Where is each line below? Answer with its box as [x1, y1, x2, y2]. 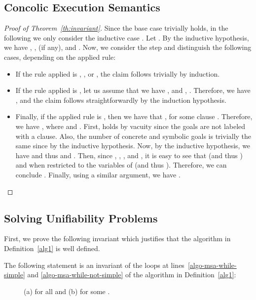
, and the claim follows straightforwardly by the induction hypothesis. [15, 94, 226, 105]
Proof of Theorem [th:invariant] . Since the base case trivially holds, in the [4, 23, 228, 33]
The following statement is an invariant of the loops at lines [4, 259, 184, 270]
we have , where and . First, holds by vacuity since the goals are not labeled [15, 121, 246, 131]
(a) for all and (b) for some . [24, 286, 110, 296]
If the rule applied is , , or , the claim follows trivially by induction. [15, 68, 220, 79]
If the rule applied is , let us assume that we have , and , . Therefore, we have [15, 85, 251, 95]
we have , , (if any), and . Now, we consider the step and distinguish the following [4, 42, 252, 52]
